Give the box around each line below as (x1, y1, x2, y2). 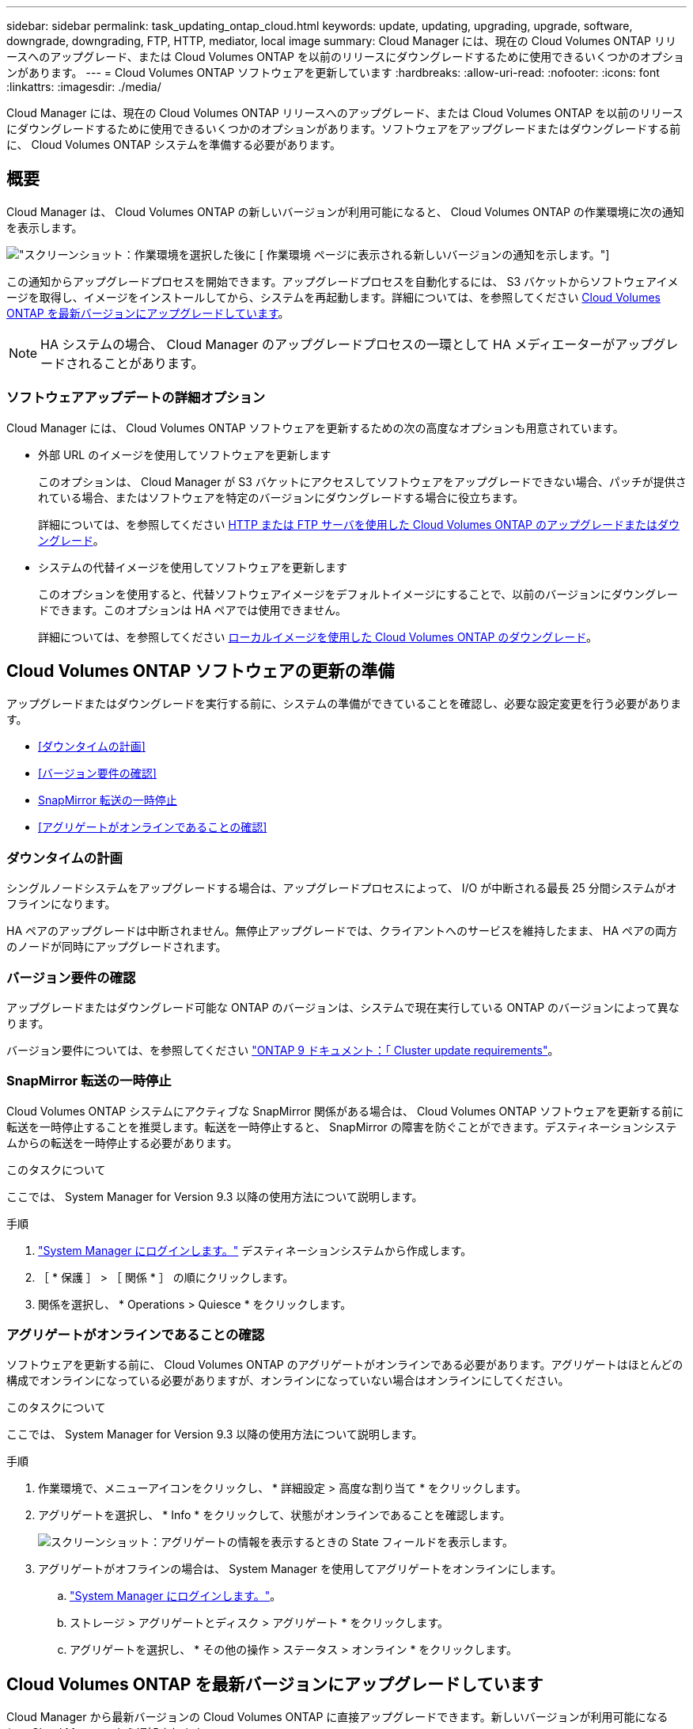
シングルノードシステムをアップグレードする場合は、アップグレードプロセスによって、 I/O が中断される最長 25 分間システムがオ (6, 881, 677, 895)
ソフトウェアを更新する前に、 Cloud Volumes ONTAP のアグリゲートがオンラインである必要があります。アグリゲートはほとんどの (6, 1358, 684, 1372)
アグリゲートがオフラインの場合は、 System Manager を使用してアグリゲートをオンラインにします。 (38, 1562, 562, 1576)
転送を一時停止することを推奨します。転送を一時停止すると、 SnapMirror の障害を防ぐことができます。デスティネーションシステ (6, 1119, 677, 1134)
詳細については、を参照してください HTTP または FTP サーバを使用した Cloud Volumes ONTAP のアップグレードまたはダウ (38, 517, 680, 531)
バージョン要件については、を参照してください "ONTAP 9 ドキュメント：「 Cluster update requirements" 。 (6, 1043, 559, 1057)
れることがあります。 (78, 355, 204, 371)
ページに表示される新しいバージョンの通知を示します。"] (313, 247, 610, 261)
